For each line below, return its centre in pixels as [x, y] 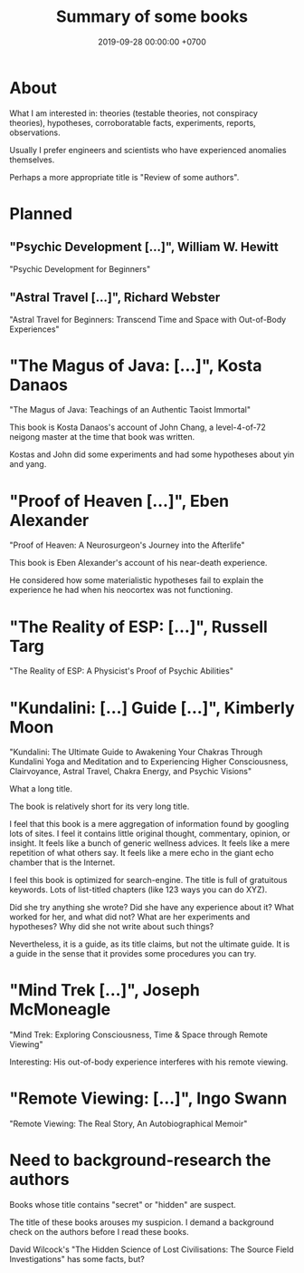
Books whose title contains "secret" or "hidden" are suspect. [123, 1205]
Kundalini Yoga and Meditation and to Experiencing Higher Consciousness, [149, 762]
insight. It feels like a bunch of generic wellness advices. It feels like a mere [150, 843]
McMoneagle [60, 1010]
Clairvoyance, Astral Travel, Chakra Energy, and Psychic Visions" [130, 772]
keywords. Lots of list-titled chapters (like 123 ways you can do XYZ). [138, 889]
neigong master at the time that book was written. [102, 437]
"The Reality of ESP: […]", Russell [139, 627]
